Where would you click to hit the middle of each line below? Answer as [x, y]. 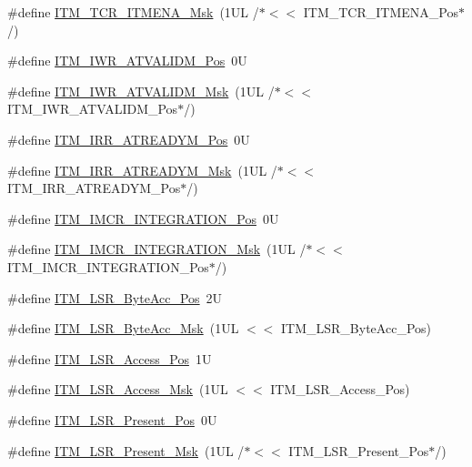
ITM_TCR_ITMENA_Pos [381, 12]
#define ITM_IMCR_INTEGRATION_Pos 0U [143, 218]
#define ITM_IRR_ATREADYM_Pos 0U [129, 139]
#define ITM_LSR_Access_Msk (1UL [118, 389]
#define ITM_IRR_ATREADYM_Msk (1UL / [142, 170]
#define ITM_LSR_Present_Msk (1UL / [126, 450]
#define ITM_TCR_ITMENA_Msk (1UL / [133, 12]
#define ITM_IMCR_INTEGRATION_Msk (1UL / [157, 249]
